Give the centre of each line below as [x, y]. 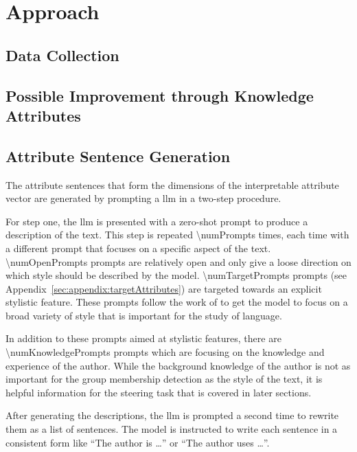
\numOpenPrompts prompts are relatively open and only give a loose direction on [178, 261]
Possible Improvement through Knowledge [160, 95]
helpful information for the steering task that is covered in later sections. [159, 392]
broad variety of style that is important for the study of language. [144, 315]
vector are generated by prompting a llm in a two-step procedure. [143, 198]
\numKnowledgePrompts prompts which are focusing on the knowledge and [165, 352]
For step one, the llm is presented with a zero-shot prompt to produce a [157, 221]
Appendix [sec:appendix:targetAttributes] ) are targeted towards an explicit [164, 288]
